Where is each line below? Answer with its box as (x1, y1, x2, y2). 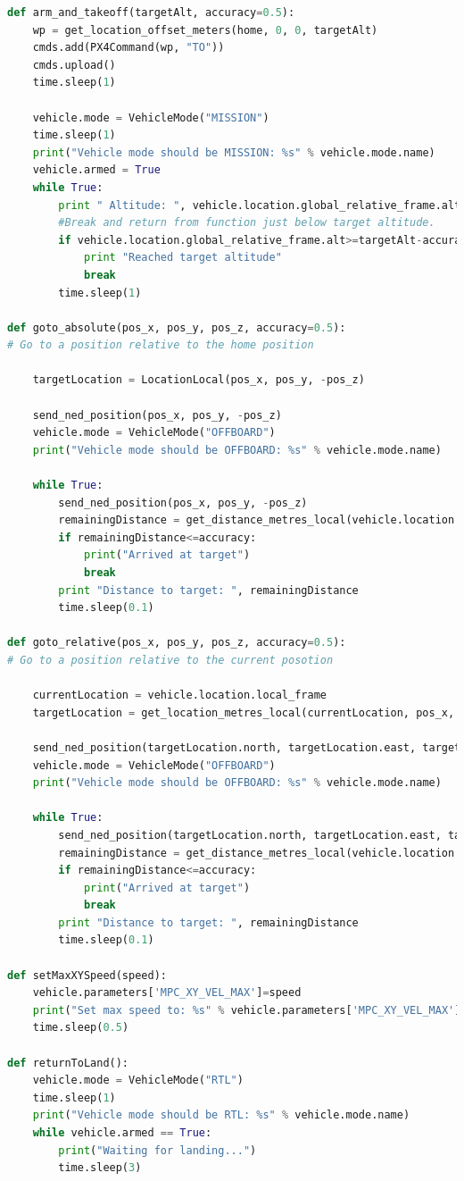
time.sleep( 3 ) (58, 1161, 142, 1175)
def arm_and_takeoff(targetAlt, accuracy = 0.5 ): (7, 6, 295, 19)
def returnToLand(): (7, 1056, 129, 1069)
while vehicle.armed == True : (32, 1127, 212, 1139)
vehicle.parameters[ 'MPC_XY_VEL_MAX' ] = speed (32, 986, 302, 1000)
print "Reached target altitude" (83, 251, 282, 264)
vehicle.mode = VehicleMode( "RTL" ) (32, 1074, 244, 1087)
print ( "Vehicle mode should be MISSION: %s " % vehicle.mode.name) (32, 146, 435, 159)
